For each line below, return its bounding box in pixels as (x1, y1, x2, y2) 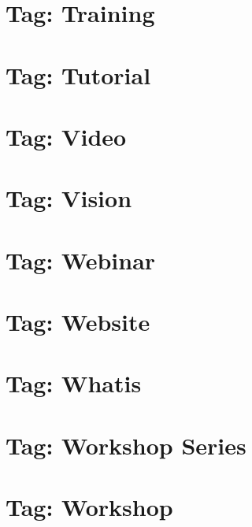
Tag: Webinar (6, 243, 156, 276)
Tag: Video (6, 120, 127, 152)
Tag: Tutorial (6, 58, 151, 91)
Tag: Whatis (6, 367, 142, 399)
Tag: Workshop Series (6, 429, 246, 461)
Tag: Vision (6, 182, 132, 214)
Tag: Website (6, 306, 150, 338)
